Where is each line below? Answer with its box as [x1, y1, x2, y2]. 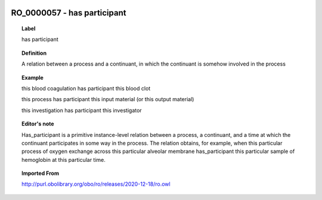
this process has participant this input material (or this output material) [21, 96, 194, 103]
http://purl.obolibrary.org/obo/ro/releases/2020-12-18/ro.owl [21, 180, 171, 187]
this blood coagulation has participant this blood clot [21, 85, 151, 92]
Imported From [21, 170, 60, 177]
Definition [21, 49, 47, 57]
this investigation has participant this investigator [21, 107, 143, 114]
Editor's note [21, 120, 54, 127]
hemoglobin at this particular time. [21, 156, 106, 163]
